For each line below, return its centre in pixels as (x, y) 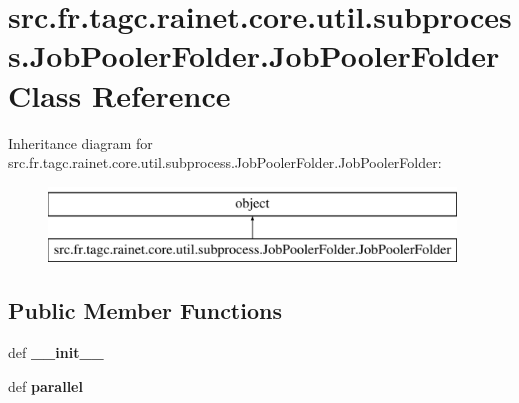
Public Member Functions (145, 310)
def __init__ (56, 352)
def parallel (45, 385)
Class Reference (119, 94)
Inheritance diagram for (80, 142)
